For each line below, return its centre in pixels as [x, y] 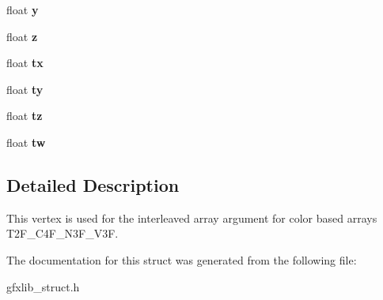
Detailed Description [93, 184]
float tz [25, 116]
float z [22, 36]
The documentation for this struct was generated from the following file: [182, 259]
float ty [25, 89]
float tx [25, 63]
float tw [26, 142]
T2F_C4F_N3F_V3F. [63, 233]
